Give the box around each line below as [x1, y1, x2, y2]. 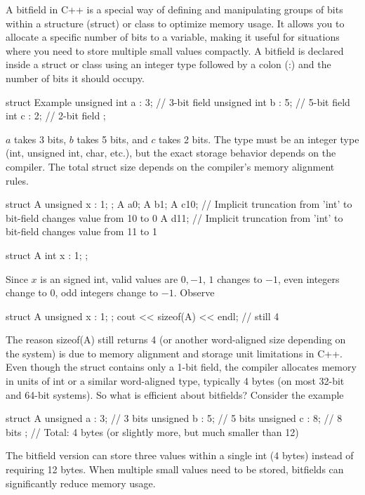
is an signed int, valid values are [40, 271, 178, 286]
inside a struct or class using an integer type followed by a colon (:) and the [6, 57, 331, 72]
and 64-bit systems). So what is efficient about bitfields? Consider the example [6, 387, 344, 402]
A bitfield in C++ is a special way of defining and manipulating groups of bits [6, 2, 343, 16]
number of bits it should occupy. [6, 70, 145, 85]
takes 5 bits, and [77, 131, 148, 146]
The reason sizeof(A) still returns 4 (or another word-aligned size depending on [6, 332, 346, 347]
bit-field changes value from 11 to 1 [6, 224, 157, 239]
